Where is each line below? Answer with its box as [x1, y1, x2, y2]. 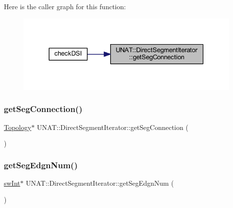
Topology [4, 122, 32, 132]
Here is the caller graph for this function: [4, 1, 126, 11]
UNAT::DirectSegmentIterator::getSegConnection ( [37, 122, 188, 132]
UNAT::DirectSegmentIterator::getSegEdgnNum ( [26, 178, 174, 188]
